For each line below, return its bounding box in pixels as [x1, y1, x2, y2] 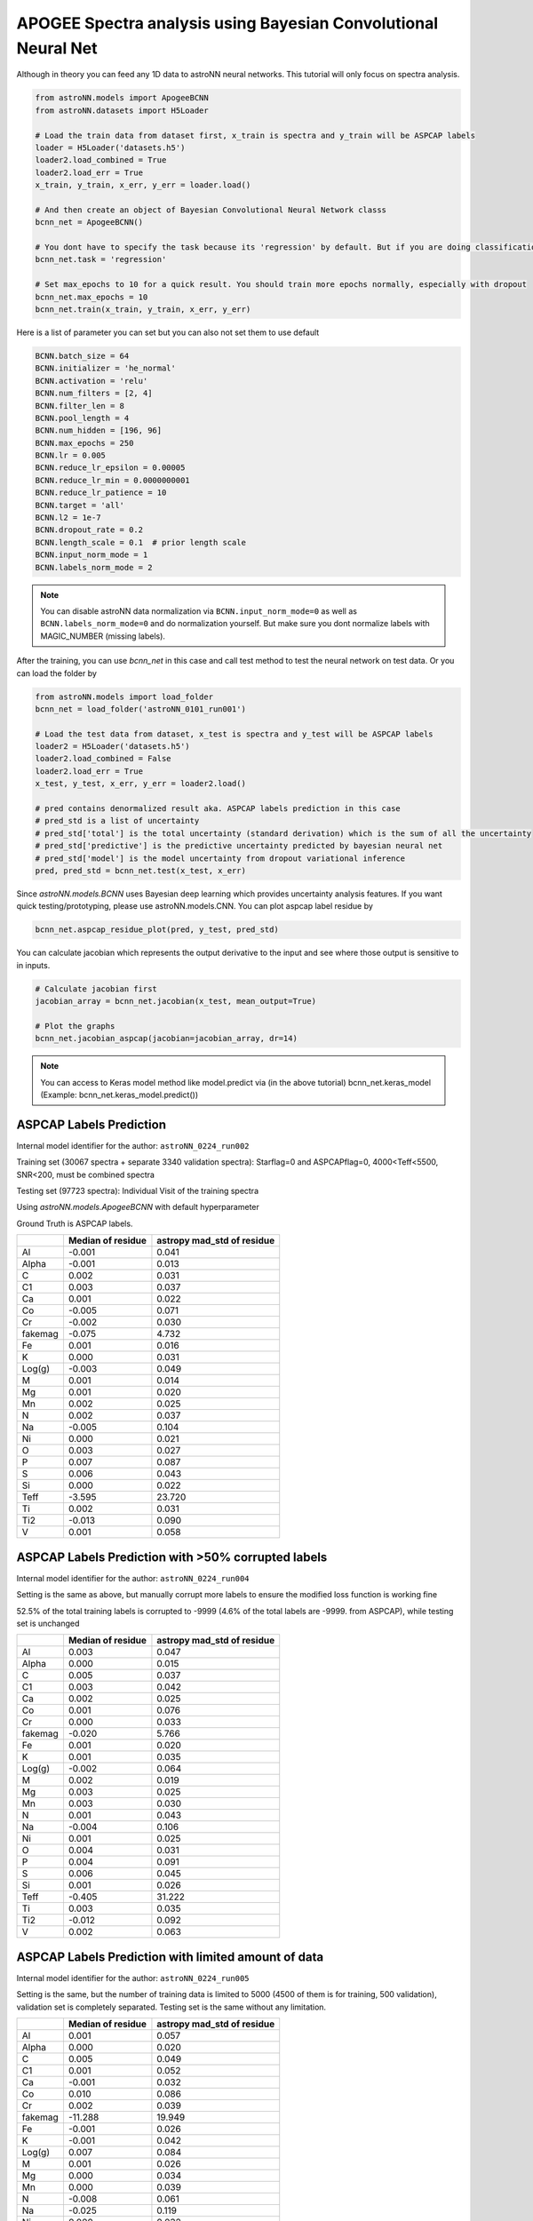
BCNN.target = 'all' [35, 500, 124, 510]
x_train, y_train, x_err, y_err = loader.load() [35, 180, 251, 190]
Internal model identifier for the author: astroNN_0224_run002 [16, 1140, 250, 1150]
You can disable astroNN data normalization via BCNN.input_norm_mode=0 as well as [40, 605, 357, 617]
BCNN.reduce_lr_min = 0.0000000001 [35, 475, 190, 485]
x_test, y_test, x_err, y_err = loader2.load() [35, 778, 246, 789]
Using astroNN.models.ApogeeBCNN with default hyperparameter [16, 1202, 259, 1213]
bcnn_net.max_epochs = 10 [35, 291, 148, 302]
